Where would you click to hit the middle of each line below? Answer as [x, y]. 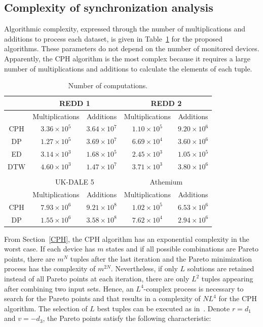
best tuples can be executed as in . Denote [163, 308]
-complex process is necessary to [194, 288]
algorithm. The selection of [46, 308]
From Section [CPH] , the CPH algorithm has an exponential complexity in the [127, 239]
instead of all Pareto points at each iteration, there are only [97, 279]
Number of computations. [108, 85]
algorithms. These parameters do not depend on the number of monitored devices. [132, 48]
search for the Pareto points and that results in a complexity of [102, 298]
